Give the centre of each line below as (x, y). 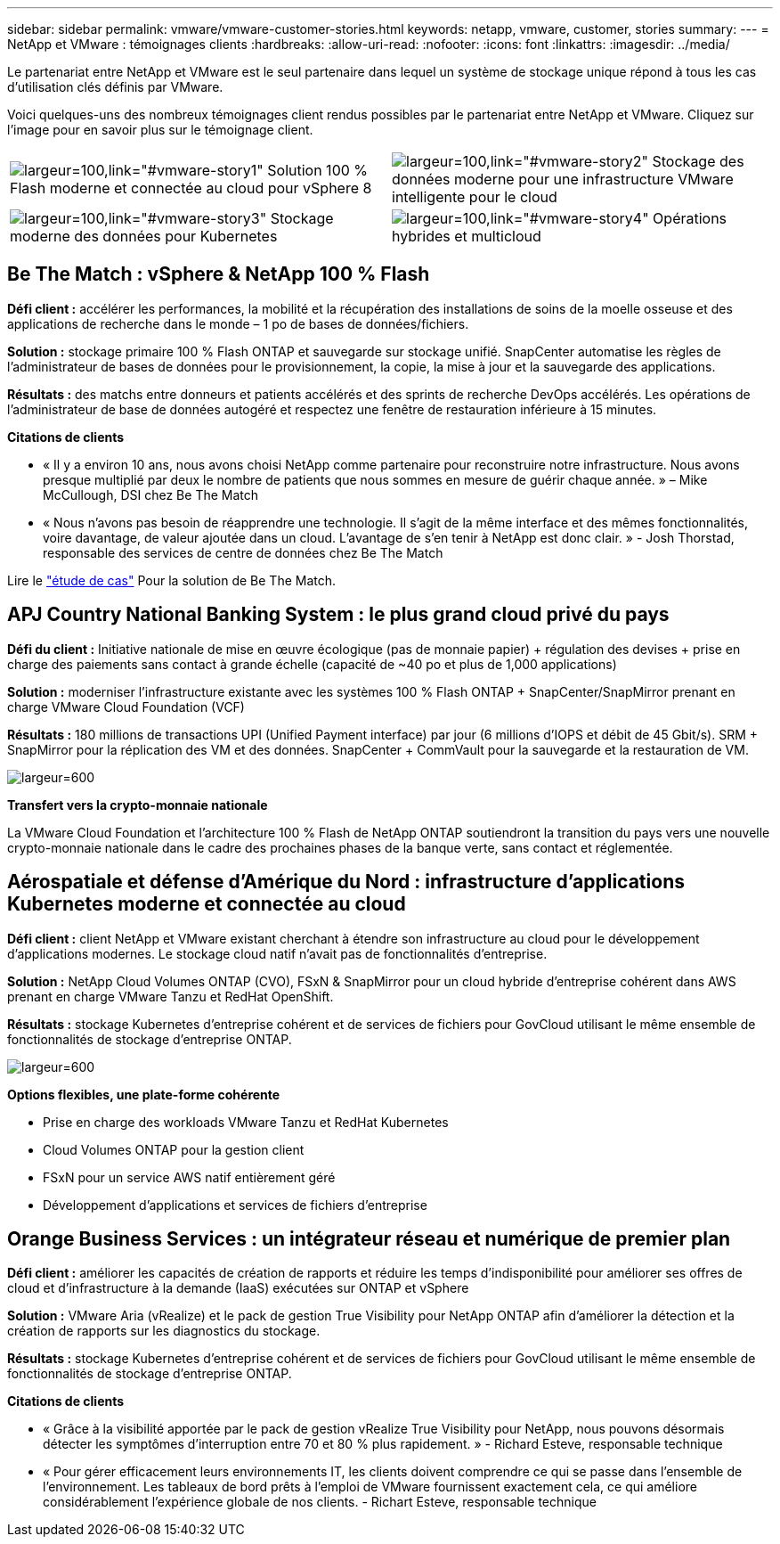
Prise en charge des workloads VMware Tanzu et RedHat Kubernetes (246, 1122)
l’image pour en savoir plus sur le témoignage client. (160, 130)
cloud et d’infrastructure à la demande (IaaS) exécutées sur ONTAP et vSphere (238, 1288)
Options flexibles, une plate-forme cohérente (144, 1094)
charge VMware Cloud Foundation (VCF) (126, 707)
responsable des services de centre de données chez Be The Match (243, 552)
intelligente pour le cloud (475, 197)
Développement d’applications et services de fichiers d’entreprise (235, 1205)
